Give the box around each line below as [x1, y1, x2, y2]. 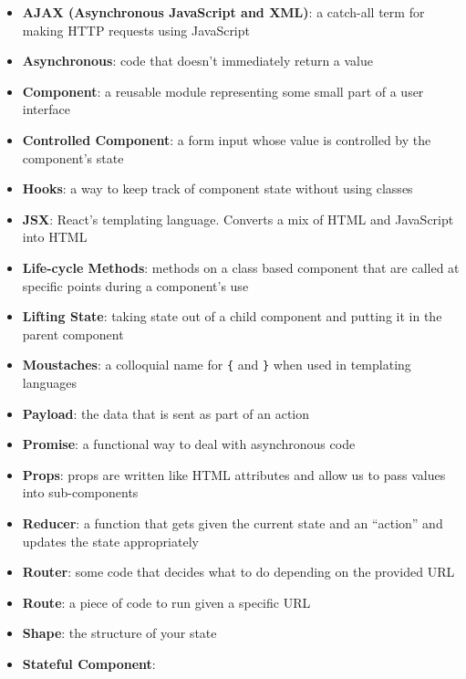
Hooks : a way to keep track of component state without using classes [22, 179, 413, 198]
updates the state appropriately [22, 531, 199, 550]
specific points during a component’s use [22, 276, 249, 295]
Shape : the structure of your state [22, 623, 217, 642]
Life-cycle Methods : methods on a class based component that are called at [22, 257, 460, 277]
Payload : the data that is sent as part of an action [22, 403, 310, 423]
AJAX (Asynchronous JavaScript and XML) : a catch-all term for [22, 3, 425, 21]
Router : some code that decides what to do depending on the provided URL [22, 562, 455, 581]
